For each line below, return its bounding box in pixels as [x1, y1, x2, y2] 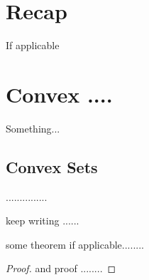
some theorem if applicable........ [6, 237, 144, 252]
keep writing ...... [6, 213, 79, 228]
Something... [6, 120, 60, 135]
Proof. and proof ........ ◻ [6, 261, 116, 276]
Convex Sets [6, 155, 98, 177]
